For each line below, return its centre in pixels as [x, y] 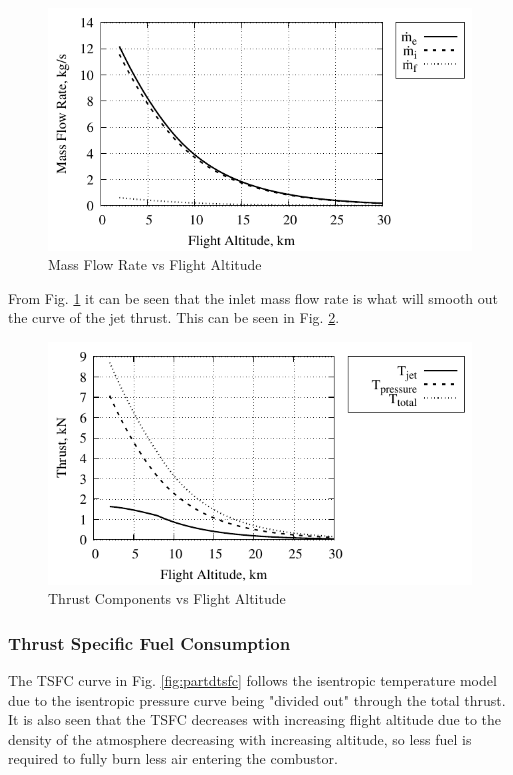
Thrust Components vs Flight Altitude [167, 598]
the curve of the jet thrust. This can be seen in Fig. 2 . [174, 317]
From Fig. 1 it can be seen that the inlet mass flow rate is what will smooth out [253, 297]
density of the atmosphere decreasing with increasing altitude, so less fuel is [240, 738]
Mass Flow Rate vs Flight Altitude [155, 264]
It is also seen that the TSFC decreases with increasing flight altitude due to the [255, 719]
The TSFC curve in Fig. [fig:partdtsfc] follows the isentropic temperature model [252, 679]
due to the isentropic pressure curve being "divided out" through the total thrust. [257, 699]
